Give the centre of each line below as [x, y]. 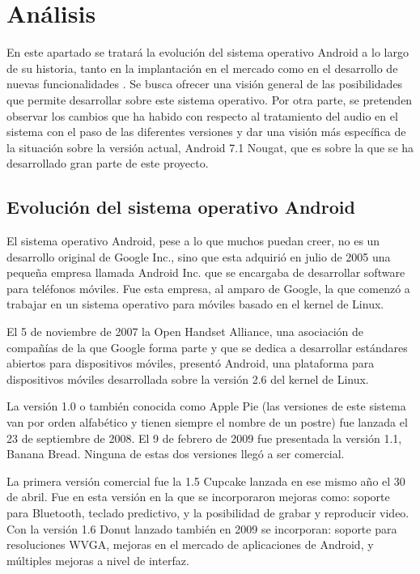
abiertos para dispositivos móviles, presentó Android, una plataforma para [191, 363]
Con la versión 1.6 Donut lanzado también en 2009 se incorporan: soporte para [202, 528]
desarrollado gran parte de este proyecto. [108, 163]
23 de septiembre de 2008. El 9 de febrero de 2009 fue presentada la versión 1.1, [204, 438]
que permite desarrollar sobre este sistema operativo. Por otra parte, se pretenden [210, 99]
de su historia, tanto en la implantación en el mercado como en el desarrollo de [202, 68]
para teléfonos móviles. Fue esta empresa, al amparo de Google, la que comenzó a [208, 288]
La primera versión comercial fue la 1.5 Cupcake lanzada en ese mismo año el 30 [206, 480]
